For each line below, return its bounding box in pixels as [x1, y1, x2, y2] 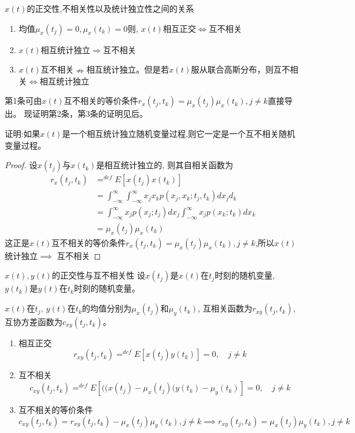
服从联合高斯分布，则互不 [191, 63, 290, 76]
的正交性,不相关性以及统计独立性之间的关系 [26, 2, 194, 14]
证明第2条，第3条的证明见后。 [32, 107, 148, 120]
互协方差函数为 [5, 315, 62, 327]
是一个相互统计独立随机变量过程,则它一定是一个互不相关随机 [62, 127, 296, 139]
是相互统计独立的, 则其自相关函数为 [96, 159, 233, 171]
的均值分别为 [82, 302, 132, 314]
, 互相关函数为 [198, 302, 253, 314]
